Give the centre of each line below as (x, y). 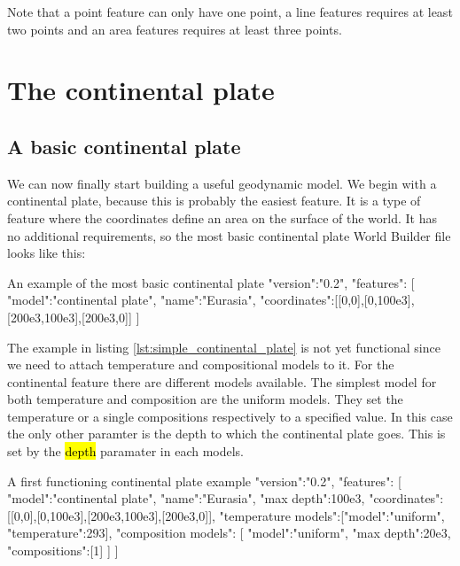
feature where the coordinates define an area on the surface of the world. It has (222, 217)
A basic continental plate (124, 146)
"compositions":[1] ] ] (63, 550)
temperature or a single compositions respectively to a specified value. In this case (230, 416)
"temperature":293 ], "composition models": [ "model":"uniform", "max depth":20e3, (229, 533)
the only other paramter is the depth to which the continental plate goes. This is (226, 434)
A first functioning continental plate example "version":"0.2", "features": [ (204, 481)
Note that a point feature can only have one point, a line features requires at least (230, 12)
